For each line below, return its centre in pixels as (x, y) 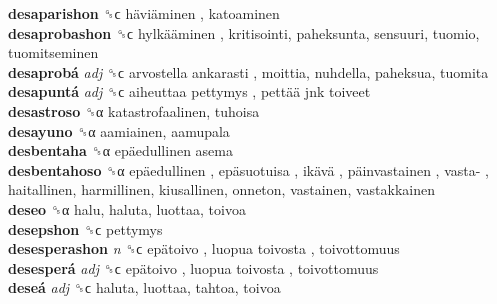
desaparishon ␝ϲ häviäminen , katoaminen (144, 13)
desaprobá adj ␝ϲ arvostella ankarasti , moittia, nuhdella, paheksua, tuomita (248, 71)
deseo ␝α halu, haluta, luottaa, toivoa (127, 208)
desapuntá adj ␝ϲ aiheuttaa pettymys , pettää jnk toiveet (189, 91)
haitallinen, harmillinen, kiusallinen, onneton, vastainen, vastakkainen (221, 189)
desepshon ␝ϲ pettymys (85, 228)
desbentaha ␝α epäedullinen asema (120, 150)
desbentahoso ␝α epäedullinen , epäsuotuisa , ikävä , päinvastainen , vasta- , (248, 169)
